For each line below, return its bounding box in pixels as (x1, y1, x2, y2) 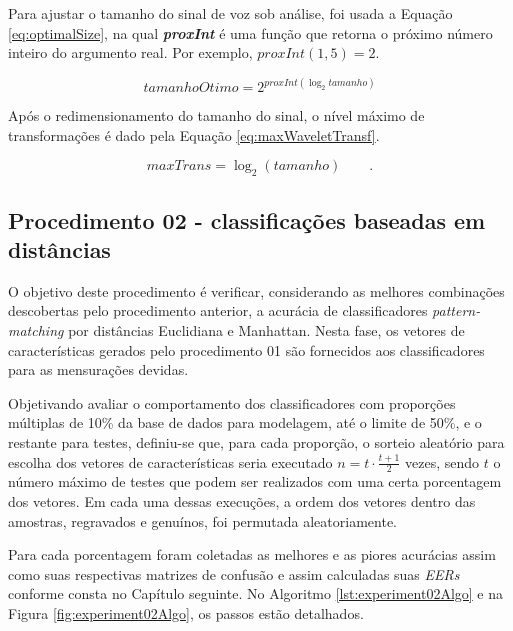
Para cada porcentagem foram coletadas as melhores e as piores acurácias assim (8, 544, 496, 565)
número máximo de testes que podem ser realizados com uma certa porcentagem (8, 471, 502, 492)
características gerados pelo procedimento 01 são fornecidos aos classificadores (8, 339, 485, 360)
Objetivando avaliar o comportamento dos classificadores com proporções (8, 392, 456, 413)
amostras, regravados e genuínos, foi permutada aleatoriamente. (8, 510, 397, 531)
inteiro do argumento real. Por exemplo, (8, 42, 253, 63)
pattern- (432, 300, 481, 321)
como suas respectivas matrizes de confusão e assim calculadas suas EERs (8, 563, 460, 584)
